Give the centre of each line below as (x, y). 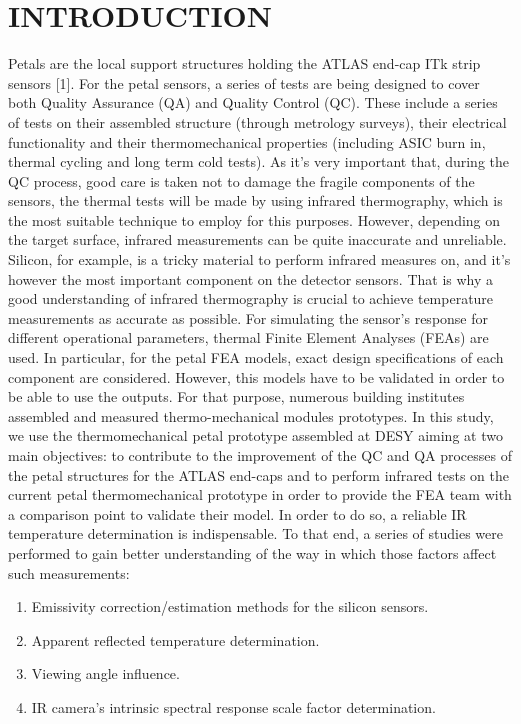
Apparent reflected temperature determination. (175, 639)
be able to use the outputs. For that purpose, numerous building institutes (236, 396)
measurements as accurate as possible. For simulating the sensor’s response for (248, 317)
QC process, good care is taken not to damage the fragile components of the (241, 180)
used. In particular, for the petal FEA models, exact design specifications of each (256, 357)
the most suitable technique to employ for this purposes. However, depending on (254, 219)
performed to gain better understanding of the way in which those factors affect (252, 552)
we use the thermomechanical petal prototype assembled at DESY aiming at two (255, 435)
